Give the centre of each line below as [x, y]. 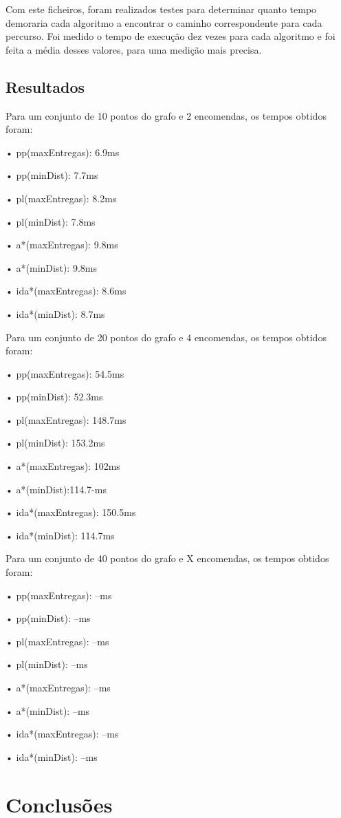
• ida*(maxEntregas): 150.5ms [71, 512]
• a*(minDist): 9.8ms [51, 267]
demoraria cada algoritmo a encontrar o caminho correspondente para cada [164, 22]
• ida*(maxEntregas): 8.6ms [66, 291]
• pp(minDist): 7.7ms [52, 175]
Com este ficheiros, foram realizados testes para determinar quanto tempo [161, 9]
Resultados [45, 86]
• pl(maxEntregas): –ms [57, 641]
